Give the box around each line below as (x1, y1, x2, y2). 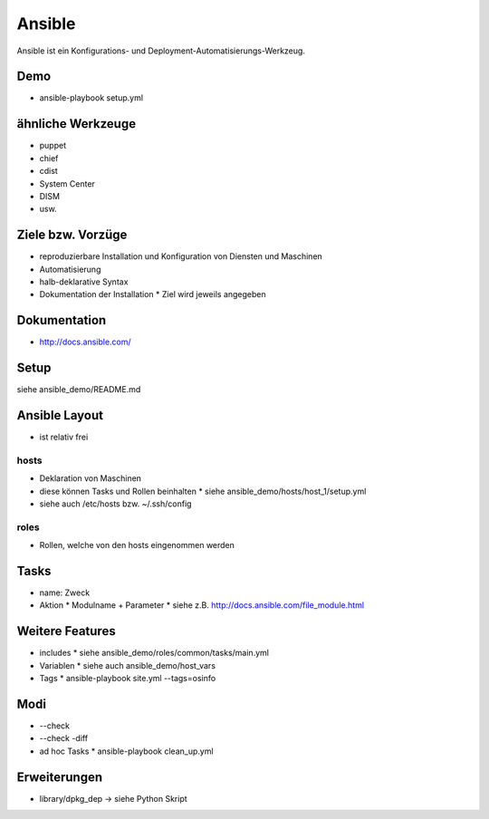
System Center (39, 178, 95, 189)
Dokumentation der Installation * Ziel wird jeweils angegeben (39, 289, 266, 300)
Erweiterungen (16, 769, 103, 785)
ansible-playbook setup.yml (39, 92, 144, 103)
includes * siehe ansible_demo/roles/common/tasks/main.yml (39, 648, 269, 659)
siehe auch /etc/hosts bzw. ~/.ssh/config (39, 498, 192, 509)
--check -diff (39, 733, 89, 744)
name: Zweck (39, 587, 91, 598)
